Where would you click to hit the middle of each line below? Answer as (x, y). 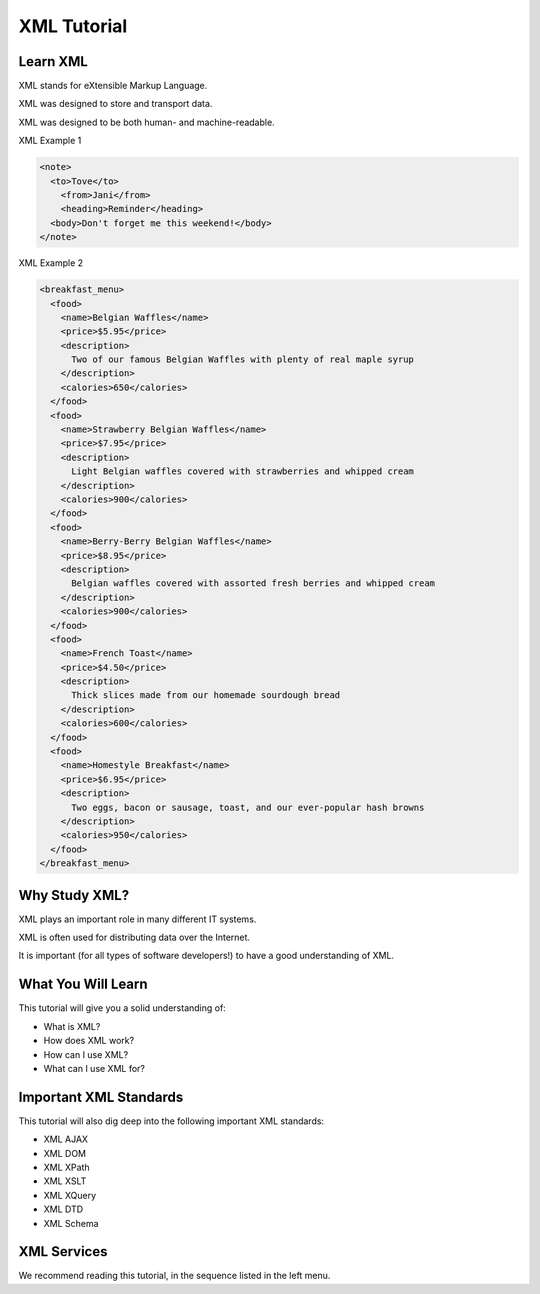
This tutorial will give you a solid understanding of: (122, 1008)
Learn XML (53, 61)
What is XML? (72, 1026)
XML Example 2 (51, 263)
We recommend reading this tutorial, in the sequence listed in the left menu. (174, 1276)
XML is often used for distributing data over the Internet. (134, 937)
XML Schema (71, 1223)
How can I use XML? (86, 1054)
